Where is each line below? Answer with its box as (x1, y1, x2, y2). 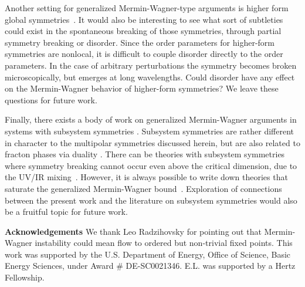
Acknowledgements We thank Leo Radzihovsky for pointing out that (5, 225, 262, 237)
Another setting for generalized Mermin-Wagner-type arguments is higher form (5, 2, 289, 13)
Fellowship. (5, 271, 45, 283)
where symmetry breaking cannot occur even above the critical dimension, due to (5, 159, 297, 171)
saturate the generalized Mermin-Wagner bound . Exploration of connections (5, 182, 282, 194)
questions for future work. (5, 93, 97, 106)
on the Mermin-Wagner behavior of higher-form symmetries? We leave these (5, 82, 279, 94)
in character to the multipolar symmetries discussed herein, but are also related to (5, 136, 300, 148)
